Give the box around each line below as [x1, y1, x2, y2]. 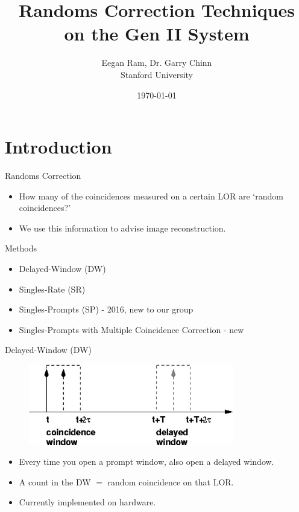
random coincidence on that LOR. [107, 475, 234, 488]
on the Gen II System [64, 21, 250, 46]
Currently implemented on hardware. [19, 496, 156, 508]
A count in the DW [19, 475, 91, 488]
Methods [5, 242, 37, 254]
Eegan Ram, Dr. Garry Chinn [101, 56, 212, 69]
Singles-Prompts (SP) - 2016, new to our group [19, 303, 194, 316]
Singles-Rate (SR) [19, 282, 86, 295]
